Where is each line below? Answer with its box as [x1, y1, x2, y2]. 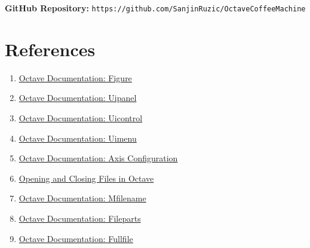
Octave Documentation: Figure [19, 71, 132, 84]
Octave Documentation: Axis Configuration [19, 152, 178, 164]
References [5, 36, 96, 61]
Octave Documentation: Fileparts [19, 212, 141, 224]
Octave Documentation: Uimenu [19, 131, 137, 144]
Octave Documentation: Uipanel [19, 91, 137, 104]
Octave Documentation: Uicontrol [19, 111, 143, 124]
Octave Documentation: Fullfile [19, 232, 133, 244]
